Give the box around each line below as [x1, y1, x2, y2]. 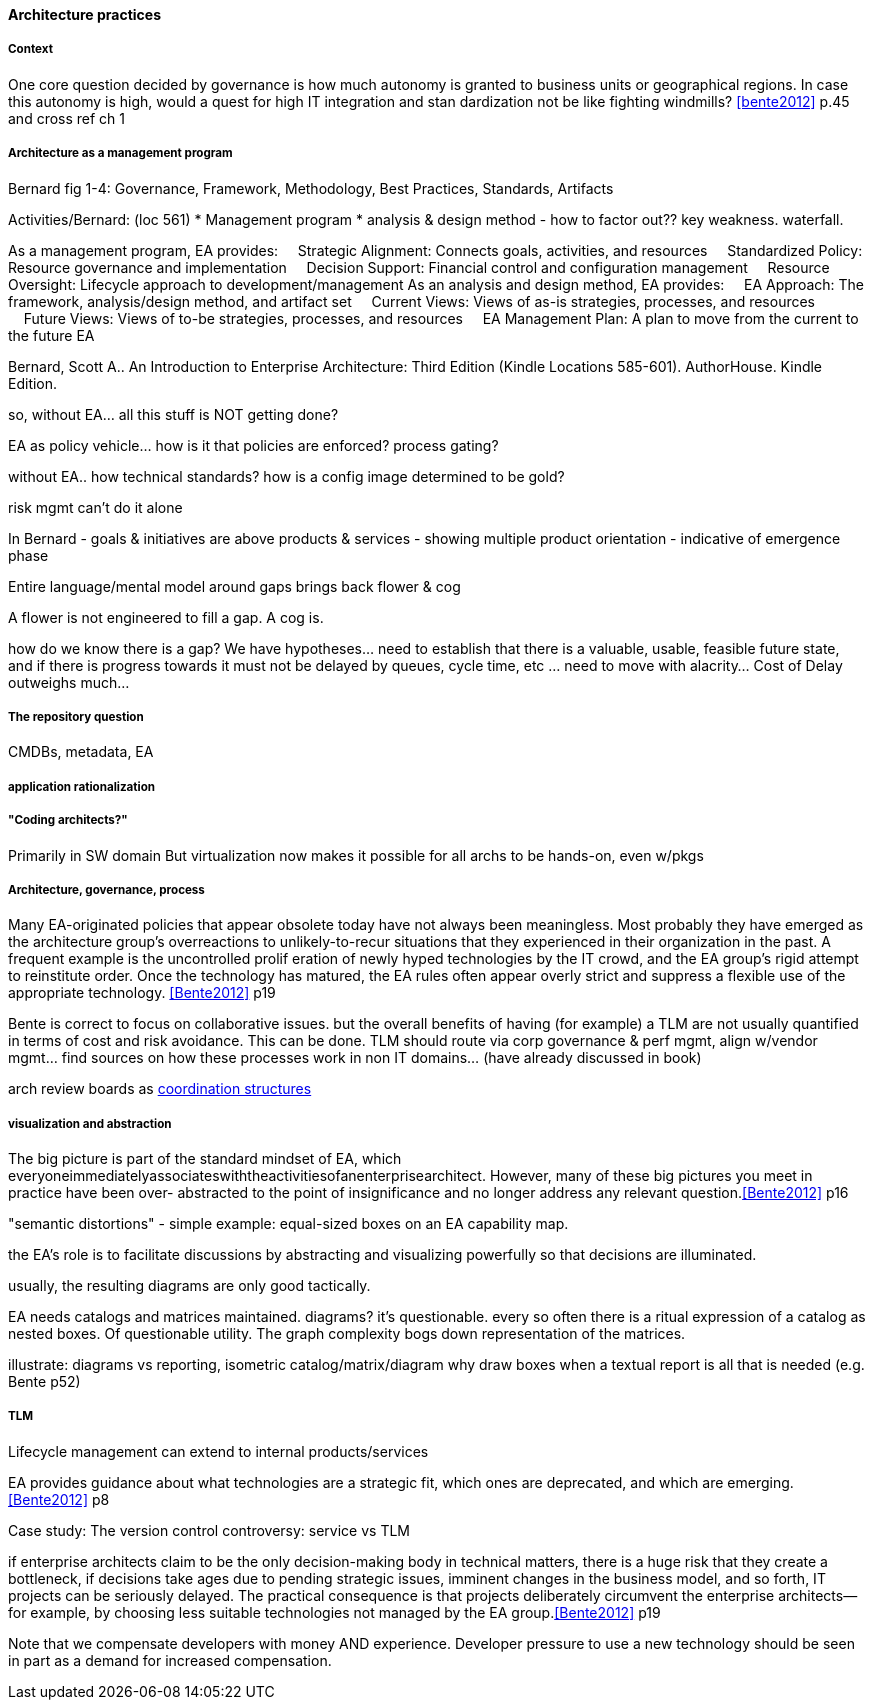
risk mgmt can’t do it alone [8, 498, 183, 516]
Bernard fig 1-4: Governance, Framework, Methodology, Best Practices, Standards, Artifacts [8, 179, 614, 197]
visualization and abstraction [8, 1116, 172, 1131]
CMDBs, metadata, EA [8, 743, 154, 761]
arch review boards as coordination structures [8, 1080, 312, 1098]
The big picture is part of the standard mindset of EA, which [8, 1150, 402, 1168]
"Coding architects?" [8, 813, 128, 828]
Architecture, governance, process [8, 882, 205, 897]
